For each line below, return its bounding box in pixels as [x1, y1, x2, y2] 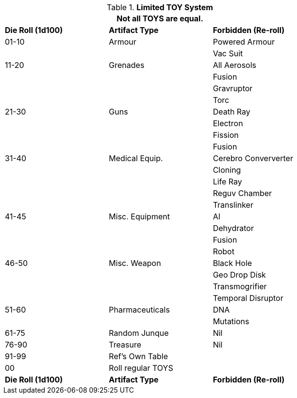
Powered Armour [213, 37, 275, 47]
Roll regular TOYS [109, 363, 173, 373]
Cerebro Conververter [213, 153, 293, 163]
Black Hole [213, 258, 252, 268]
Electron [213, 118, 243, 128]
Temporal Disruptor [213, 293, 283, 303]
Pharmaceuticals [109, 305, 170, 315]
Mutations [213, 316, 249, 326]
